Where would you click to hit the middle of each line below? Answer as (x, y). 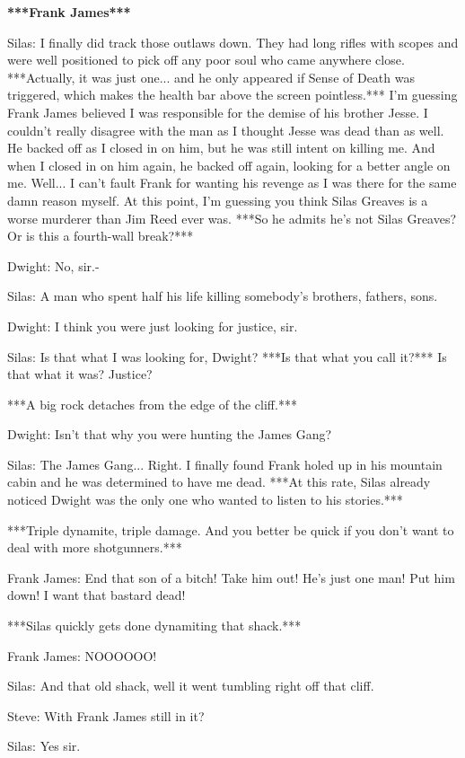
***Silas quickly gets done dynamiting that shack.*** (154, 626)
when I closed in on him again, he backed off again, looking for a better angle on (229, 165)
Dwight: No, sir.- (53, 265)
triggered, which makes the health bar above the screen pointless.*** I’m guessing (232, 95)
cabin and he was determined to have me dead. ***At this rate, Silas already (219, 482)
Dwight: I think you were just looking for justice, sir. (153, 326)
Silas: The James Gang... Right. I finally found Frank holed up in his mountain (225, 464)
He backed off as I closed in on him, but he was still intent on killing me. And (221, 148)
